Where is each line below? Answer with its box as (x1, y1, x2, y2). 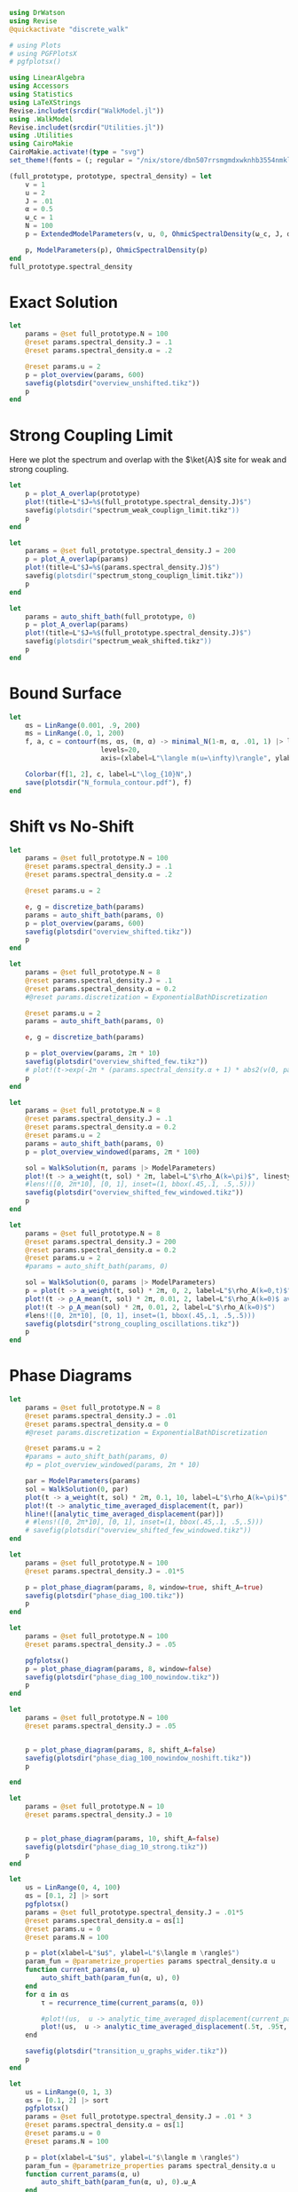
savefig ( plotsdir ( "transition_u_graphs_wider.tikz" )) (25, 2046, 228, 2056)
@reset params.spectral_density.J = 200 (25, 1237, 176, 1246)
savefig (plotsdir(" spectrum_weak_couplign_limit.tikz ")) (25, 506, 240, 515)
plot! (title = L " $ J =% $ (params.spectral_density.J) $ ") (25, 564, 220, 572)
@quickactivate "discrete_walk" (9, 25, 129, 34)
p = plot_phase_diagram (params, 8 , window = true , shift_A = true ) (25, 1582, 264, 1592)
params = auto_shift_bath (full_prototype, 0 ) (25, 612, 197, 621)
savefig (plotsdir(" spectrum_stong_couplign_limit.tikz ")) (25, 572, 244, 580)
